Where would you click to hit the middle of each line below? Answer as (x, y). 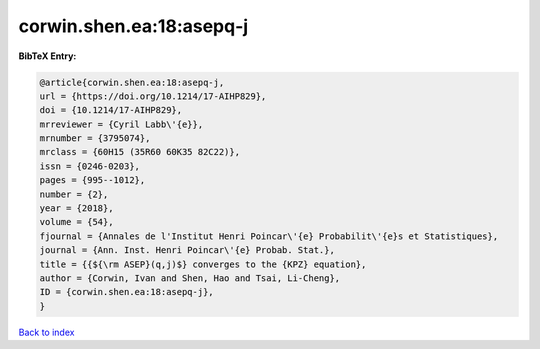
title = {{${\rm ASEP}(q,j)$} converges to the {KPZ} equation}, (203, 264)
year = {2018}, (76, 208)
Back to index (46, 332)
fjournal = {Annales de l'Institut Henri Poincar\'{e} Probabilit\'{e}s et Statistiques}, (269, 236)
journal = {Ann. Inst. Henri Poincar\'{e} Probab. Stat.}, (187, 250)
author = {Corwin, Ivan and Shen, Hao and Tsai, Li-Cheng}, (190, 278)
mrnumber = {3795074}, (95, 138)
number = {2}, (74, 194)
